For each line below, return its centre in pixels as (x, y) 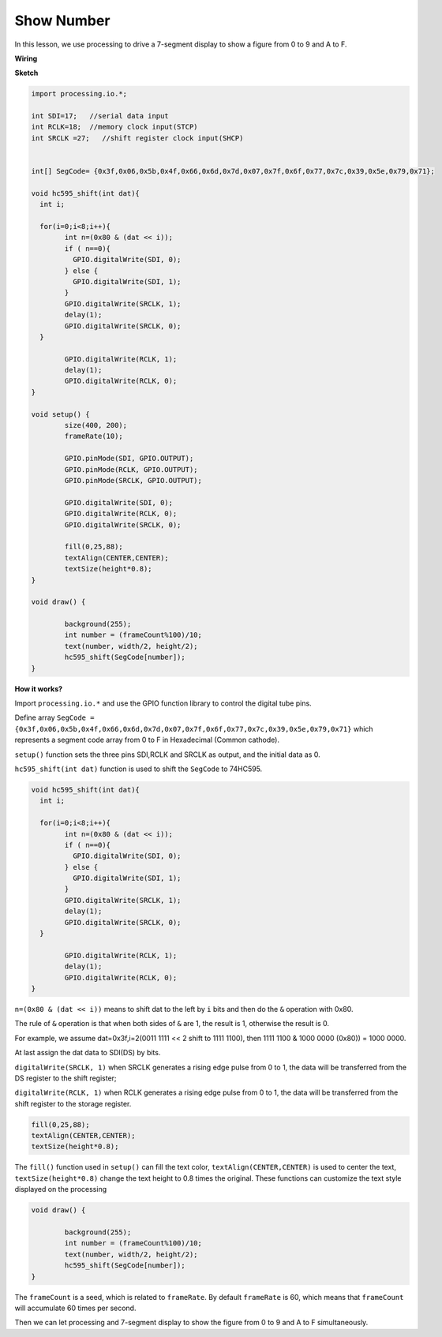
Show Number (62, 21)
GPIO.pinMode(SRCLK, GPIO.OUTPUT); (133, 480)
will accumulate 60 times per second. (75, 1308)
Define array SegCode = (54, 717)
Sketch (26, 73)
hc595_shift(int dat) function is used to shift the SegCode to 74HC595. (139, 769)
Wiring (26, 58)
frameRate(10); (94, 436)
